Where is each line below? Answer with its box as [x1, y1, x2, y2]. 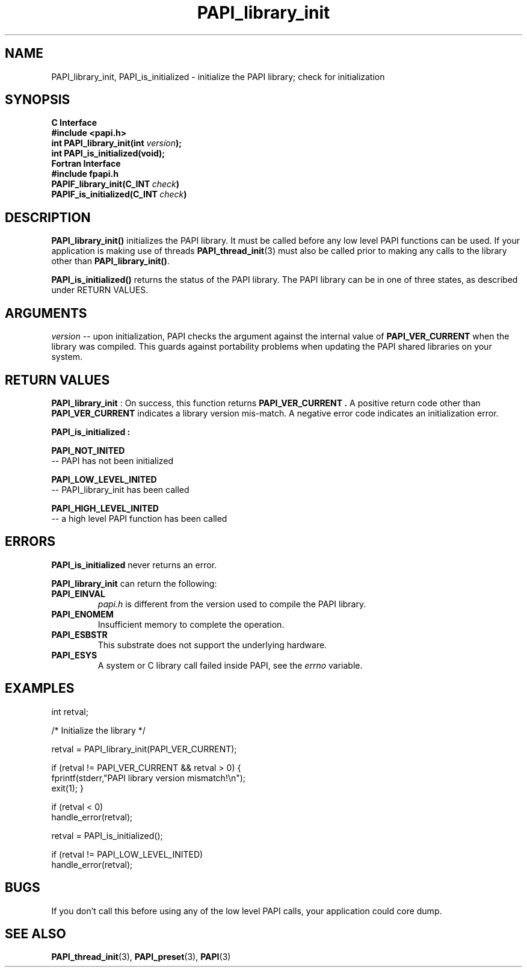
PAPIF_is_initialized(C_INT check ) [51, 189, 187, 200]
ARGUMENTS [5, 305, 87, 321]
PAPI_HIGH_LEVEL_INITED [51, 503, 159, 513]
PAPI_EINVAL [51, 588, 105, 599]
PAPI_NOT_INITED [51, 445, 125, 456]
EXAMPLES [5, 681, 75, 696]
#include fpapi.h [51, 169, 119, 179]
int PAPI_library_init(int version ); [51, 138, 182, 149]
